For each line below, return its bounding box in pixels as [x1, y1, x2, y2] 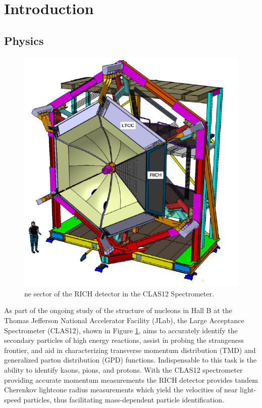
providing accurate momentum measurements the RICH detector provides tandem [4, 374, 258, 385]
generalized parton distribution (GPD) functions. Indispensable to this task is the [4, 354, 257, 365]
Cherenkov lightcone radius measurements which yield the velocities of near [4, 384, 238, 395]
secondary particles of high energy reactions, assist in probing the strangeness [4, 335, 244, 345]
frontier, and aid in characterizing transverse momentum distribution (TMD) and [4, 344, 256, 355]
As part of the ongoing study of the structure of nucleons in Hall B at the [4, 305, 232, 316]
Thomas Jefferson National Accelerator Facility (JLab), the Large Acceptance [4, 315, 244, 325]
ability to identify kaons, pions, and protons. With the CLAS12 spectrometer [4, 364, 243, 375]
